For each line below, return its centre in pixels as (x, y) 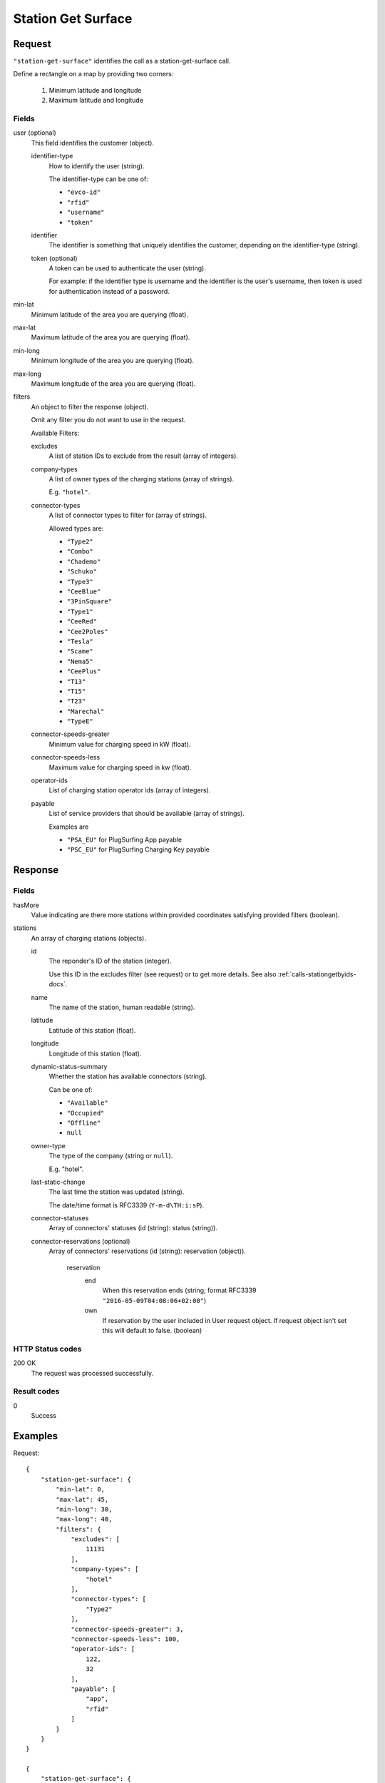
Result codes (36, 1391)
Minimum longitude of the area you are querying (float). (113, 361)
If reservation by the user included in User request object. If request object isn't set (225, 1320)
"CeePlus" (84, 671)
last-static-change (58, 1182)
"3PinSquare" (89, 602)
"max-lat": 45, (82, 1499)
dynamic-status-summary (69, 1067)
